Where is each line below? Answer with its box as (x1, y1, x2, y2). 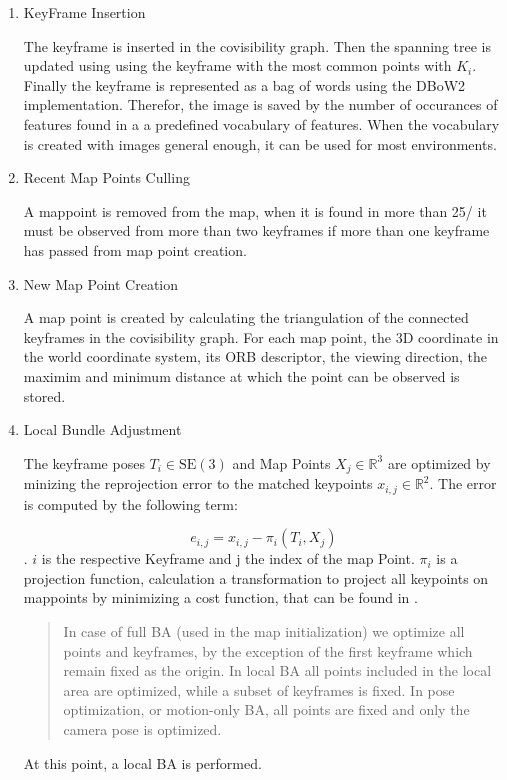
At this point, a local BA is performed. (23, 752, 262, 773)
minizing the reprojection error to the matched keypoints (23, 473, 373, 494)
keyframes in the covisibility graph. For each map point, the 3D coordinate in (23, 326, 499, 347)
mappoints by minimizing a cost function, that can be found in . (23, 587, 418, 608)
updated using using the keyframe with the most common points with (23, 55, 452, 76)
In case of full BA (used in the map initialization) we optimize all (63, 620, 465, 641)
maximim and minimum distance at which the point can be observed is (23, 365, 460, 386)
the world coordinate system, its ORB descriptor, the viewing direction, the (23, 346, 488, 367)
